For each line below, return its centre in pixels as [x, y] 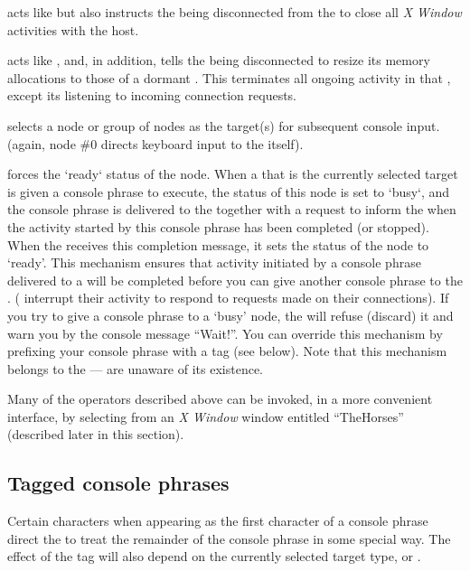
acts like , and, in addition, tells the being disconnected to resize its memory [219, 60]
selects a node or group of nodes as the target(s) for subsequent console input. [224, 125]
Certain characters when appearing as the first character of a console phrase [218, 521]
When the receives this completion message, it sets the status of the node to [218, 244]
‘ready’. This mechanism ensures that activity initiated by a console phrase [214, 262]
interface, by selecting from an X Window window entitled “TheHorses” [206, 416]
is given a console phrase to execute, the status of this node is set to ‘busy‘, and [229, 191]
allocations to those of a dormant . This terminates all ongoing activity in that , [229, 77]
